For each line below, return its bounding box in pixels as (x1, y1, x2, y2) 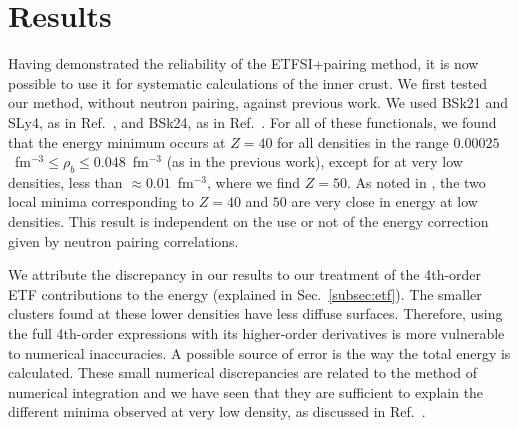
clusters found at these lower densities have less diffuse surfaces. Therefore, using (8, 303, 503, 324)
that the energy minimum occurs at (8, 131, 226, 152)
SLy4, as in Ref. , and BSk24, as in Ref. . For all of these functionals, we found (8, 111, 497, 132)
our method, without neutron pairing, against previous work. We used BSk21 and (8, 92, 509, 113)
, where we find (207, 171, 301, 192)
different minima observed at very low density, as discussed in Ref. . (8, 401, 426, 422)
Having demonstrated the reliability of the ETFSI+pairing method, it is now (8, 53, 479, 74)
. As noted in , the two (346, 171, 486, 192)
